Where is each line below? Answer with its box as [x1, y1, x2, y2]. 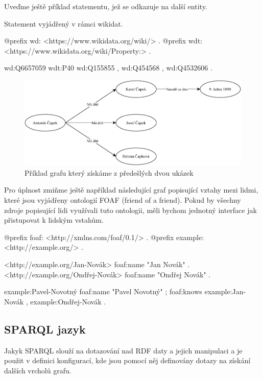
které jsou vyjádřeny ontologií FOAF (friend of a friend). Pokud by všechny [4, 195, 241, 205]
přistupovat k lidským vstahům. [4, 215, 104, 225]
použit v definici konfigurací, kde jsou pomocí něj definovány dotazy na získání [4, 355, 251, 366]
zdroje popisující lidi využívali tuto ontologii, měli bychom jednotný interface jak [4, 204, 257, 215]
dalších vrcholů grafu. [4, 365, 72, 375]
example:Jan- [204, 286, 246, 297]
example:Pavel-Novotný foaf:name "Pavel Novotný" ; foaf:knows [4, 286, 202, 297]
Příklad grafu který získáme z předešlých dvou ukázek [25, 167, 194, 178]
